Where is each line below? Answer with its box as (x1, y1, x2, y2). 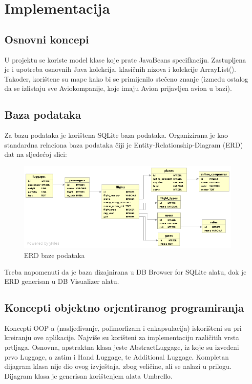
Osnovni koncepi (4, 31, 89, 46)
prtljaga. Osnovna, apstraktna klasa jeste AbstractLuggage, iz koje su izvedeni (4, 342, 239, 352)
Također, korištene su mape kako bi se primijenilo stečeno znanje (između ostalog (4, 73, 249, 84)
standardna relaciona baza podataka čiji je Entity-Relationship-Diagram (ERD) (4, 139, 243, 149)
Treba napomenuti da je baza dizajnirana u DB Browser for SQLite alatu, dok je (4, 266, 247, 277)
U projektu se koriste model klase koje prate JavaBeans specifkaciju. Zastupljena (4, 54, 246, 64)
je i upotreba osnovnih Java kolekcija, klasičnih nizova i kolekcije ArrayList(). (4, 64, 236, 74)
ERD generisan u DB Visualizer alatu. (4, 276, 119, 286)
